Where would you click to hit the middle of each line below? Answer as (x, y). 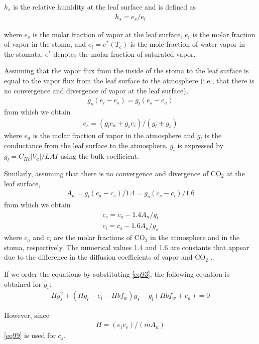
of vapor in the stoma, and (45, 44)
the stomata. (24, 53)
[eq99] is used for (30, 335)
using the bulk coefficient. (100, 156)
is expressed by (201, 145)
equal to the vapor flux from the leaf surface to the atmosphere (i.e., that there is (129, 80)
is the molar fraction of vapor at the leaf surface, (108, 34)
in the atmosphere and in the (195, 237)
